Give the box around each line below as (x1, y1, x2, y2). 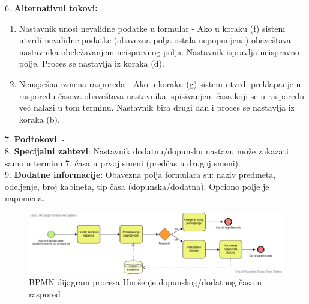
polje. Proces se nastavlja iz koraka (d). (19, 57, 164, 70)
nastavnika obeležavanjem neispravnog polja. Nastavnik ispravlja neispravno (19, 45, 300, 58)
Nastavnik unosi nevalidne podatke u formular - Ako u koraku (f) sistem (19, 22, 286, 34)
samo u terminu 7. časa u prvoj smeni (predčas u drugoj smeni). (5, 156, 241, 169)
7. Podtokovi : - (5, 133, 65, 145)
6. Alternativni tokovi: (5, 2, 98, 14)
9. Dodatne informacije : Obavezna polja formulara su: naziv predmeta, (5, 168, 276, 181)
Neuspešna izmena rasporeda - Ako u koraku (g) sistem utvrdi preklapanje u (19, 77, 301, 90)
